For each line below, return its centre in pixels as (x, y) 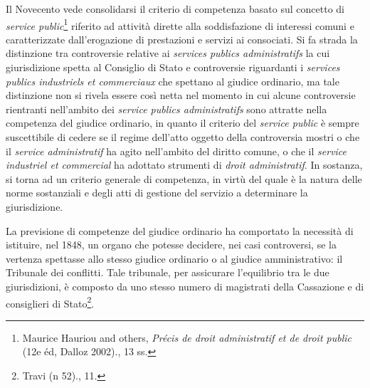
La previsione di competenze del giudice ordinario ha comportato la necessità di (180, 230)
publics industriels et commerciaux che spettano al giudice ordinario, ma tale (173, 81)
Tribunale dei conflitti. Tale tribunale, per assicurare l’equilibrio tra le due (168, 272)
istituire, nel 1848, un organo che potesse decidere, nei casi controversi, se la (171, 245)
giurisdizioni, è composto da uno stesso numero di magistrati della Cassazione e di (185, 286)
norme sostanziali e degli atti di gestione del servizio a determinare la (157, 193)
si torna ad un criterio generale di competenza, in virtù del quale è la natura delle (184, 178)
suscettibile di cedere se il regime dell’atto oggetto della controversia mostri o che (183, 137)
